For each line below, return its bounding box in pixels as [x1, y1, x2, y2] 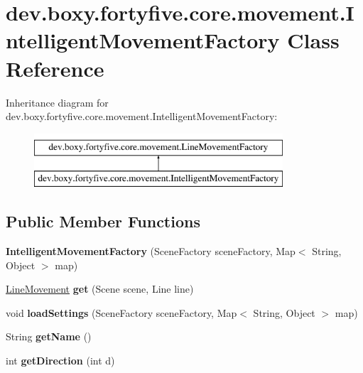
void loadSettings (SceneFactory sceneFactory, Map [6, 305, 237, 320]
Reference [6, 53, 104, 82]
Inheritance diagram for [6, 94, 109, 109]
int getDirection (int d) [6, 353, 115, 368]
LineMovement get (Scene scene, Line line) [6, 281, 194, 296]
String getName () [6, 329, 92, 344]
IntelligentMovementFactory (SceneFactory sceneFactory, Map [6, 244, 296, 259]
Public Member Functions [6, 210, 200, 232]
